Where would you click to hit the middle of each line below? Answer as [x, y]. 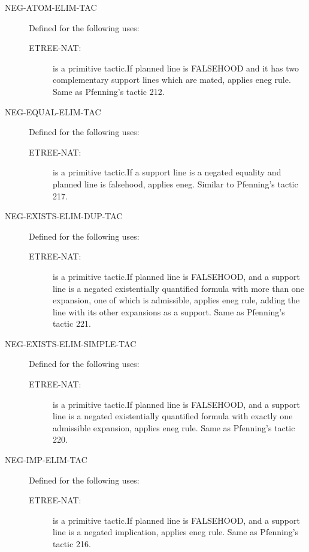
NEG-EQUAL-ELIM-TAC [53, 111]
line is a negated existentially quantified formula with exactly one [173, 416]
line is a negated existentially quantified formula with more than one [178, 288]
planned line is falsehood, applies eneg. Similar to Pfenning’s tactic [175, 183]
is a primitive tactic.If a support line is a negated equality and [167, 172]
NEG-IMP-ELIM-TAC [46, 460]
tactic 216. [72, 544]
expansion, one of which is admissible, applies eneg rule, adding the [176, 300]
